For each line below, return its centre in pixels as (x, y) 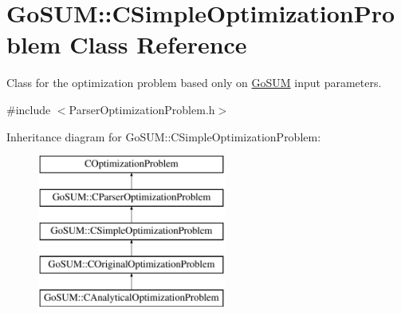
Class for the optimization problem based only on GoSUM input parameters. (194, 83)
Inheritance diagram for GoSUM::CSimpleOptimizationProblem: (164, 136)
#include (29, 109)
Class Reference (158, 44)
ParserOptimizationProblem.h (142, 109)
